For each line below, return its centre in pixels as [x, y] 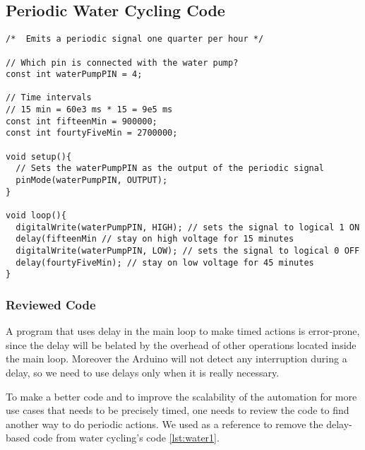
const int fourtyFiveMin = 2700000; [92, 133]
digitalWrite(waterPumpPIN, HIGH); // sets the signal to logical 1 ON [188, 227]
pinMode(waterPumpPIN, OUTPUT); [92, 180]
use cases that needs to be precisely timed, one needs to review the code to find [178, 410]
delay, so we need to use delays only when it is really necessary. [143, 372]
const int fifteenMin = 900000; [82, 121]
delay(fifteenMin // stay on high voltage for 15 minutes [155, 239]
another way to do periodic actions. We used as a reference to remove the [164, 424]
